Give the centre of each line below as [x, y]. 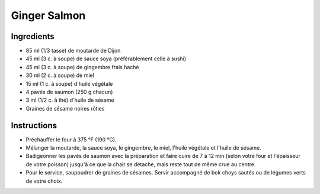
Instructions [34, 125]
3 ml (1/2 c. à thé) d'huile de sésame [70, 100]
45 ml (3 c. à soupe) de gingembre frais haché [82, 67]
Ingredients [33, 36]
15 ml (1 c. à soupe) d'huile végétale [69, 83]
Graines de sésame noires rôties [65, 108]
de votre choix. [44, 181]
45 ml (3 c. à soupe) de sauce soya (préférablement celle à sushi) [106, 59]
